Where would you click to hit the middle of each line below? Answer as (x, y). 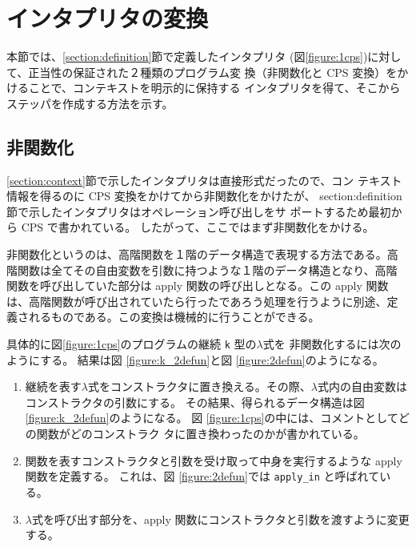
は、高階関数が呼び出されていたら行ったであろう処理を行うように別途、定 (202, 301)
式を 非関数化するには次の (332, 344)
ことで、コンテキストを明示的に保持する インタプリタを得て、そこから (214, 88)
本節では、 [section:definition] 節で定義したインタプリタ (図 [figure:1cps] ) (187, 56)
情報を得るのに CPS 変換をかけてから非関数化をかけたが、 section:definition (204, 196)
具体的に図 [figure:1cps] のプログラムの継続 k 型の (132, 344)
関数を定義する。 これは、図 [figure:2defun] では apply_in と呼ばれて (202, 476)
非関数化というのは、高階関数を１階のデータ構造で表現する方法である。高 (202, 254)
